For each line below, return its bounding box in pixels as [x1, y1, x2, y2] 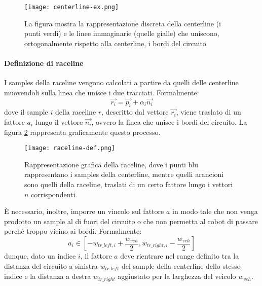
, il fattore [80, 251, 112, 261]
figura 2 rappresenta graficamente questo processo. [4, 126, 161, 137]
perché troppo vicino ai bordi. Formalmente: [4, 226, 142, 236]
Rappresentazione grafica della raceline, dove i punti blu [24, 159, 199, 169]
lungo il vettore [35, 117, 83, 127]
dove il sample [4, 106, 48, 117]
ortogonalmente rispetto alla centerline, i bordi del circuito [24, 38, 206, 48]
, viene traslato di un [176, 106, 241, 117]
